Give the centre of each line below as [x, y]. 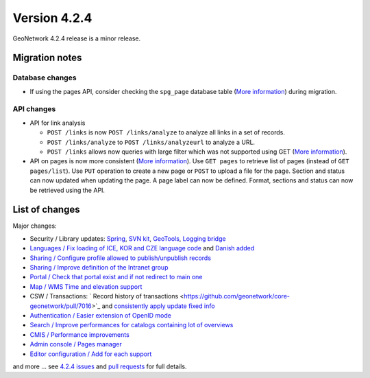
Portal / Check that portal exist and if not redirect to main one [116, 277]
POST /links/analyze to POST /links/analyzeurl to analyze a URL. [151, 142]
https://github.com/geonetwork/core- [237, 296]
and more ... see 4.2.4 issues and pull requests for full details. [100, 366]
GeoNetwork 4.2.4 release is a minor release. [76, 38]
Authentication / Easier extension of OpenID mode [100, 315]
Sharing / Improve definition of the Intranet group [99, 268]
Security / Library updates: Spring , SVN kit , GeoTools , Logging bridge [128, 238]
